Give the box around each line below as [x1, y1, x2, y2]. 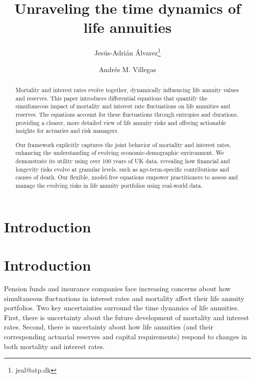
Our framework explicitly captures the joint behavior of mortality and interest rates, [15, 140, 231, 149]
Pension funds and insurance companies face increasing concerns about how [4, 283, 231, 294]
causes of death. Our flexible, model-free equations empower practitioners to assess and [15, 173, 238, 181]
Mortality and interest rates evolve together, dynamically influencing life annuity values [15, 85, 239, 94]
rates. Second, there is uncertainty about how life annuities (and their [4, 322, 214, 332]
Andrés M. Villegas [99, 64, 156, 74]
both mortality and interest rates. [4, 341, 105, 351]
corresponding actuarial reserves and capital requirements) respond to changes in [4, 331, 247, 341]
